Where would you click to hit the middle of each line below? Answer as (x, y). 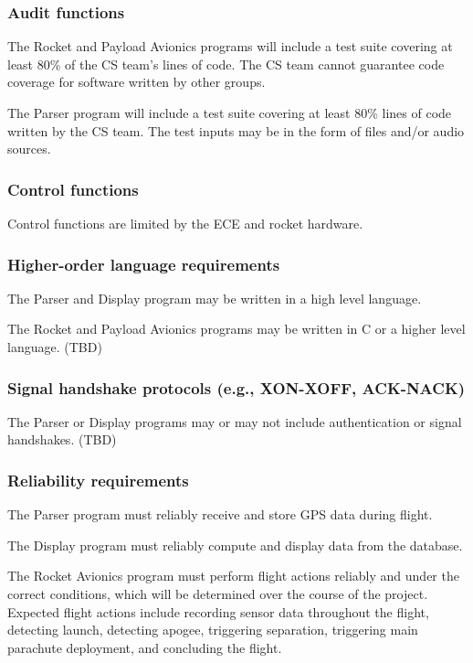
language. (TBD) (55, 347)
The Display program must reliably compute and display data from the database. (235, 545)
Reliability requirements (98, 480)
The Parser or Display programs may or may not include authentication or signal (235, 421)
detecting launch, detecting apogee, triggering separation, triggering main (213, 630)
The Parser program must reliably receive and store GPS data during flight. (220, 514)
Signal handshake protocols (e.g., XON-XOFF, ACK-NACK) (236, 387)
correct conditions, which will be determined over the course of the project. (218, 593)
